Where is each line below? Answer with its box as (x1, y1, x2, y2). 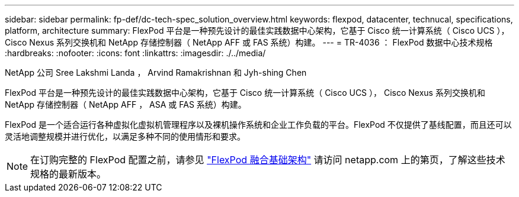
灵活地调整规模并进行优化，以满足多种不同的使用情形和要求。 (5, 131, 245, 141)
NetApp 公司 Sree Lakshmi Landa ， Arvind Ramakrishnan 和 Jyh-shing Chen (5, 67, 307, 77)
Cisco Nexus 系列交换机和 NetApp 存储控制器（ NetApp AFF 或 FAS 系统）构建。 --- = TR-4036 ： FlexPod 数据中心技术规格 (5, 37, 493, 47)
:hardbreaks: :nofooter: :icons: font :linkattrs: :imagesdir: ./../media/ (5, 48, 266, 58)
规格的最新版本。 (30, 168, 107, 180)
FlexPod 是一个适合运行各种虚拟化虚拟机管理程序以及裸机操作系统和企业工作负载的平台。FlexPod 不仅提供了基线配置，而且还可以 (5, 120, 512, 130)
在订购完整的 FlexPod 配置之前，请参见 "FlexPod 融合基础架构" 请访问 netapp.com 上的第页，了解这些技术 (30, 154, 505, 166)
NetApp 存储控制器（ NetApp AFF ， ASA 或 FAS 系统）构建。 (5, 99, 246, 109)
